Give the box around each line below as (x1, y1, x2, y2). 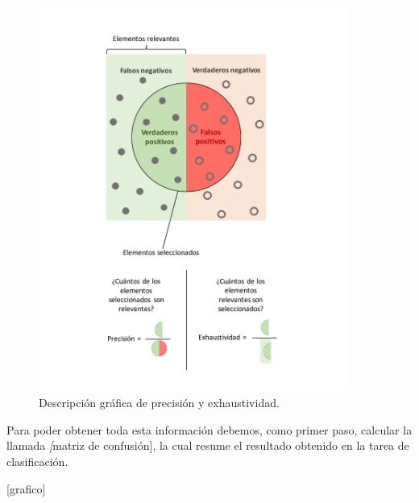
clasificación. (6, 453, 68, 470)
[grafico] (6, 480, 46, 497)
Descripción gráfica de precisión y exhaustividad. (39, 394, 280, 411)
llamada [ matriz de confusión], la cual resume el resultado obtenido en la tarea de (6, 437, 409, 454)
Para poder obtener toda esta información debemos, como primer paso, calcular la (6, 421, 413, 438)
